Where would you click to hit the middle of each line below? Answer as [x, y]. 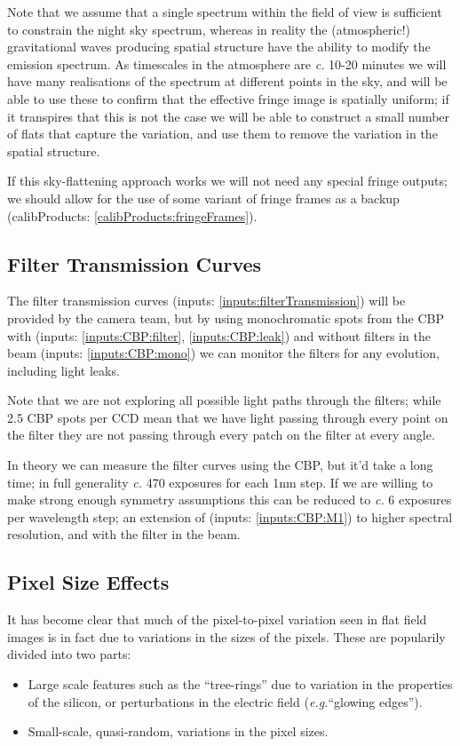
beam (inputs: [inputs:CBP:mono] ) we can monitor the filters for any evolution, [223, 353]
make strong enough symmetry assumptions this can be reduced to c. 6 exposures [230, 500]
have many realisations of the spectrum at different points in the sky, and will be [227, 81]
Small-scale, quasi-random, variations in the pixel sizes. [178, 731]
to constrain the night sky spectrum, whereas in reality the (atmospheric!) [209, 29]
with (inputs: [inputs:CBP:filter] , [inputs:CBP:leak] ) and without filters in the [219, 335]
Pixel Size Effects [88, 582]
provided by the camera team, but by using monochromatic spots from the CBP [226, 317]
